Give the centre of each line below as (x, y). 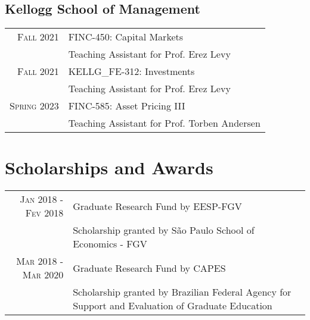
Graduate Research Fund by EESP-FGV (157, 206)
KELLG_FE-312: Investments (131, 71)
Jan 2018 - (42, 199)
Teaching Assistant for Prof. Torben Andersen (164, 123)
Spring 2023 (34, 106)
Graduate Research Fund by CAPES (149, 268)
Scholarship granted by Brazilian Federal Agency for (182, 292)
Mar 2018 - (40, 261)
